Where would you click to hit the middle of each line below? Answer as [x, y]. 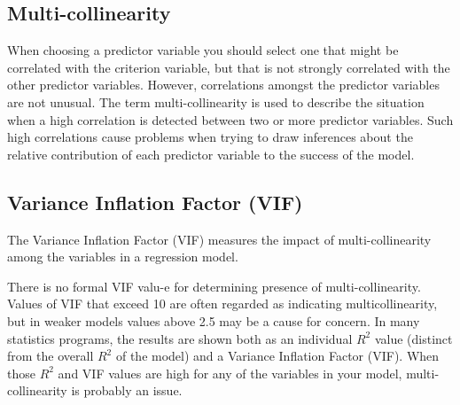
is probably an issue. [127, 390]
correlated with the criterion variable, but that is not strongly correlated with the [229, 67]
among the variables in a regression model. [123, 257]
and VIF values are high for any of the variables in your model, [230, 373]
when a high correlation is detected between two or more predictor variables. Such [230, 119]
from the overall [51, 356]
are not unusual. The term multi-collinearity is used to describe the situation [216, 101]
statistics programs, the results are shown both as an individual [180, 338]
